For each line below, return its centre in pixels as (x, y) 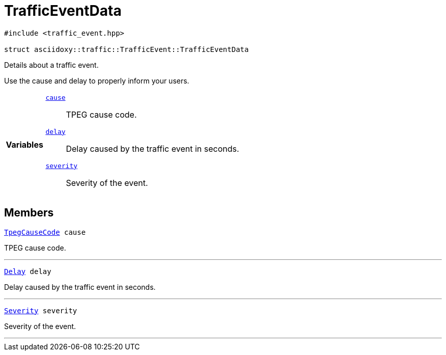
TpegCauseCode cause (45, 232)
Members (29, 213)
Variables (24, 145)
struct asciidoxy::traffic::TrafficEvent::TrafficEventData (127, 49)
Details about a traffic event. (51, 65)
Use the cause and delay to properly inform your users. (97, 80)
